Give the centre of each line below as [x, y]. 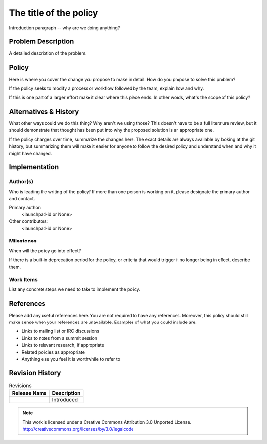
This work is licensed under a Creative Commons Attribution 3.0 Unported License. [107, 422]
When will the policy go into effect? [45, 251]
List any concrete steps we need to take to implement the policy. [75, 289]
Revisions [20, 386]
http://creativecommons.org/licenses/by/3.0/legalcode [78, 429]
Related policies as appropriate [53, 352]
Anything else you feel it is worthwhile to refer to [71, 359]
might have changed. [31, 153]
